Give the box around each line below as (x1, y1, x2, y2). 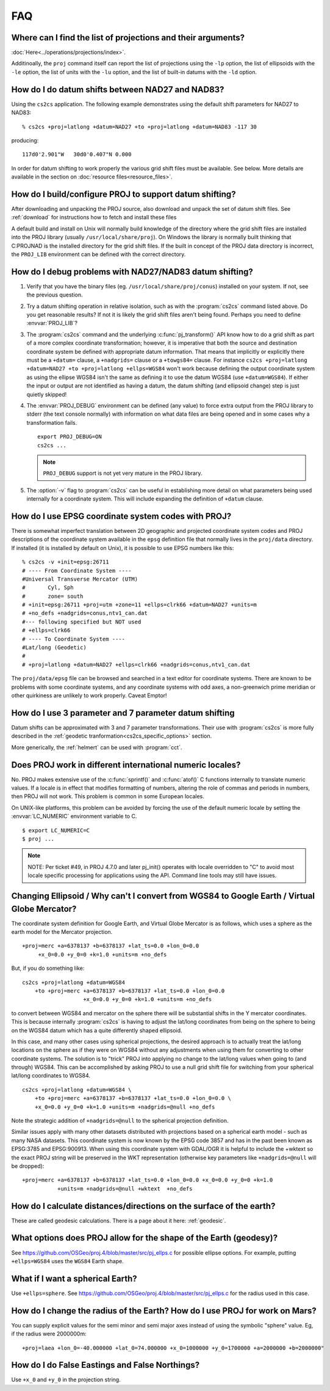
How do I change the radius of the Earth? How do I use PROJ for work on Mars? (11, 1305, 317, 1316)
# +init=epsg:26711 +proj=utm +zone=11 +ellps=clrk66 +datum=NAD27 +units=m (22, 601, 257, 608)
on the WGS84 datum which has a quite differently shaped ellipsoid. (11, 1027, 182, 1034)
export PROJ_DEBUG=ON (37, 433, 102, 440)
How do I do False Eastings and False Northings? (11, 1360, 200, 1370)
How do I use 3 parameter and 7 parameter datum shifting (11, 708, 235, 718)
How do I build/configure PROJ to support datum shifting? (11, 189, 236, 199)
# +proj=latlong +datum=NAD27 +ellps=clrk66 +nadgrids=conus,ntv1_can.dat (22, 661, 251, 668)
